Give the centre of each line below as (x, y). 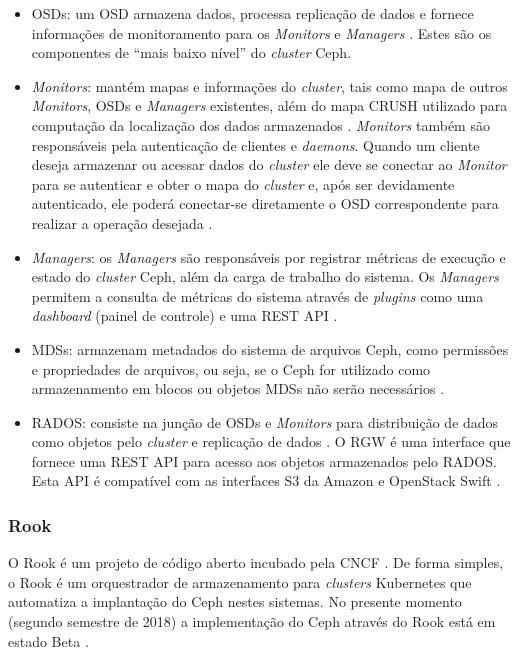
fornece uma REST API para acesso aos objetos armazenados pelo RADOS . (264, 460)
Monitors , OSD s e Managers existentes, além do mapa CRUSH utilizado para (269, 105)
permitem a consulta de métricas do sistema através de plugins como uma (257, 295)
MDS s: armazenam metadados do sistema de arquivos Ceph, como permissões (270, 348)
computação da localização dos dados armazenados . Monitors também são (260, 124)
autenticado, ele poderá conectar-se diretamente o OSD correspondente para (265, 203)
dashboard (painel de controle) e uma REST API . (184, 315)
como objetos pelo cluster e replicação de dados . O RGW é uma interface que (271, 441)
